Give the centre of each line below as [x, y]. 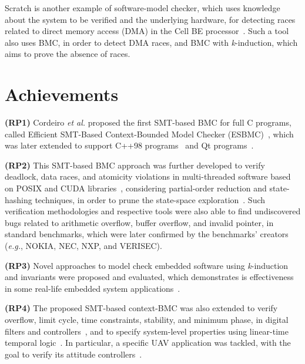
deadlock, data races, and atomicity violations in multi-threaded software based [148, 176]
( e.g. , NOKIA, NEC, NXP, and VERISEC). [83, 246]
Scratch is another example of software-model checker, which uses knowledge [143, 8]
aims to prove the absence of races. [68, 54]
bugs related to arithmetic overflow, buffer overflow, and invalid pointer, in [139, 222]
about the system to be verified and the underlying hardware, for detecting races [150, 19]
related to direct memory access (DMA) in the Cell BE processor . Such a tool [147, 31]
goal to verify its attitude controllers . [73, 354]
